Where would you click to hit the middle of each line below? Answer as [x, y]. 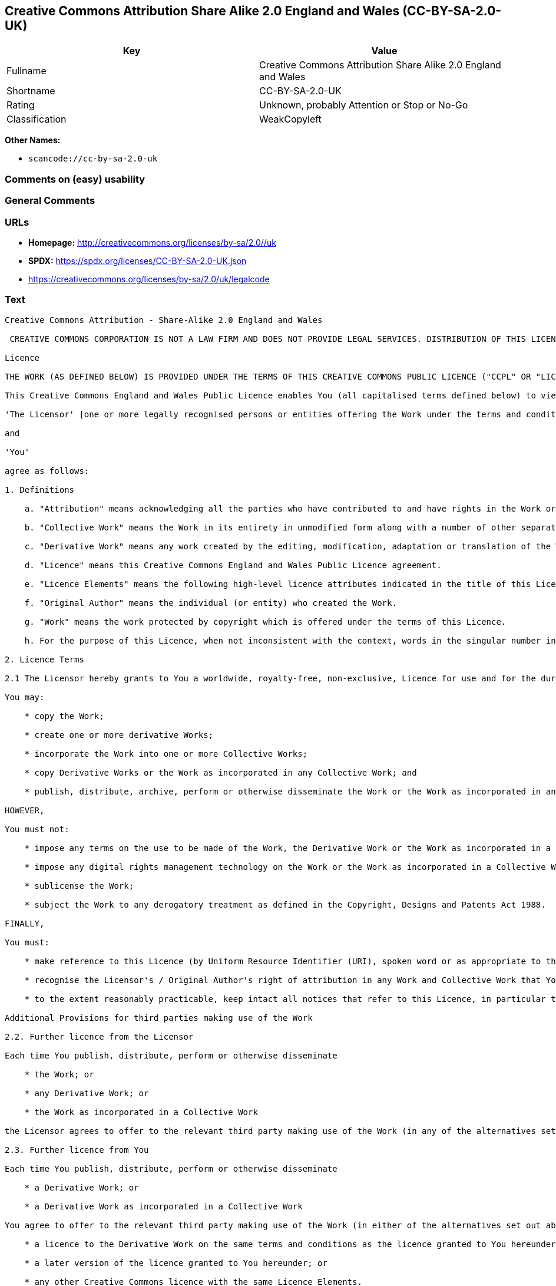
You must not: [37, 829]
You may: [25, 697]
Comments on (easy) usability [75, 179]
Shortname [31, 91]
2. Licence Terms [44, 659]
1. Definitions [40, 489]
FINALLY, [25, 923]
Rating [21, 105]
